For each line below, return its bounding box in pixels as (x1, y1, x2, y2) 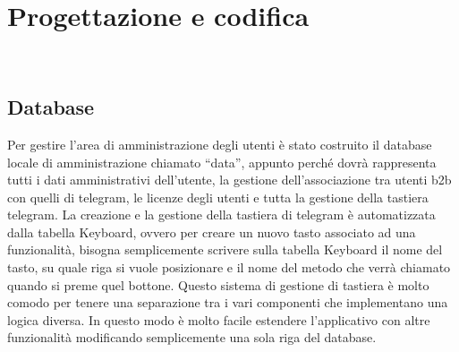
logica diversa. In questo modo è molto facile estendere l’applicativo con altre (7, 310, 430, 329)
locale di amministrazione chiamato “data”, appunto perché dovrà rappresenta (7, 152, 437, 171)
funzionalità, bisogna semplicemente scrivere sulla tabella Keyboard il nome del (7, 240, 443, 259)
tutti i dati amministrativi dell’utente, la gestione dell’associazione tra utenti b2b (7, 170, 452, 189)
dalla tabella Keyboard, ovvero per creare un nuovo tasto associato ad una (7, 222, 416, 241)
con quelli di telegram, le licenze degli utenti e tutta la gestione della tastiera (7, 187, 429, 206)
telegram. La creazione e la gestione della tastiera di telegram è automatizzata (7, 205, 436, 224)
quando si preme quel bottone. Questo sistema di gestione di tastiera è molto (7, 275, 429, 294)
